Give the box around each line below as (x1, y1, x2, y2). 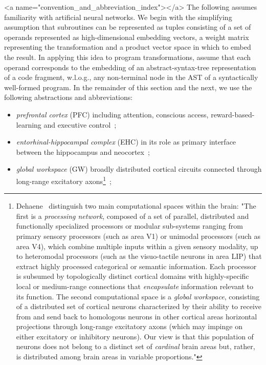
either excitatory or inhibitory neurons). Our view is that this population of (16, 331, 254, 341)
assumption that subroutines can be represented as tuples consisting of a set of (4, 22, 251, 32)
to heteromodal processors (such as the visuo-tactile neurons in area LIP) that (16, 251, 262, 261)
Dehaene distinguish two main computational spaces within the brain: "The (16, 200, 256, 211)
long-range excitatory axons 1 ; (16, 174, 112, 186)
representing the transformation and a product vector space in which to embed (4, 42, 251, 52)
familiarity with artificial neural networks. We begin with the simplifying (4, 11, 232, 22)
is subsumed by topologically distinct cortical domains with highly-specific (16, 271, 249, 281)
